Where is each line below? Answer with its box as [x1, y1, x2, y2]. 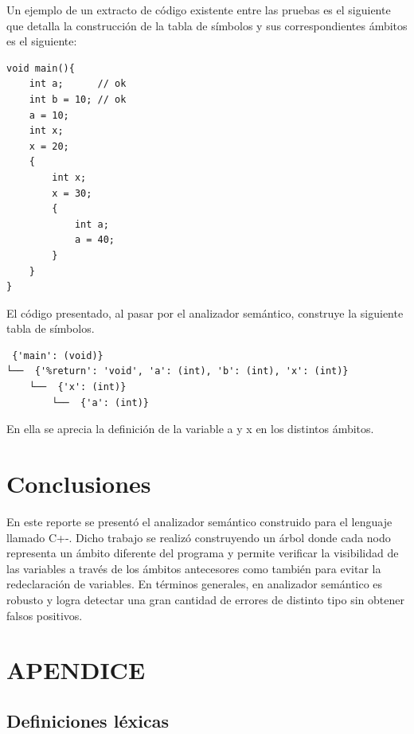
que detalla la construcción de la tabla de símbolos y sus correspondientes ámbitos [6, 17, 408, 33]
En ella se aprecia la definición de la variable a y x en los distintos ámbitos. [6, 420, 374, 437]
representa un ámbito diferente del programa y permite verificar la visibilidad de [6, 545, 399, 561]
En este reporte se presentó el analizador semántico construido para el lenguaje [6, 513, 393, 529]
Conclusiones [6, 467, 151, 500]
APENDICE [6, 654, 146, 686]
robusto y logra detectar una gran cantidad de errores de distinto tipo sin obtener [6, 591, 404, 607]
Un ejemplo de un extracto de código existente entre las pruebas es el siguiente [6, 2, 391, 18]
